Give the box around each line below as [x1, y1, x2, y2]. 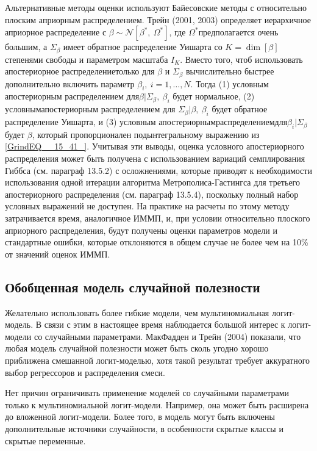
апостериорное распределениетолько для [5, 65, 155, 78]
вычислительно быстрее [185, 65, 274, 78]
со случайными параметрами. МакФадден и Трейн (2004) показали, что [34, 330, 301, 342]
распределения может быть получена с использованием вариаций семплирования [5, 152, 305, 165]
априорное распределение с [5, 26, 107, 38]
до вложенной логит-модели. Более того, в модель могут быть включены [5, 410, 275, 423]
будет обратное [212, 103, 268, 115]
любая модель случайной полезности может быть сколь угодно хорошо [5, 342, 269, 355]
